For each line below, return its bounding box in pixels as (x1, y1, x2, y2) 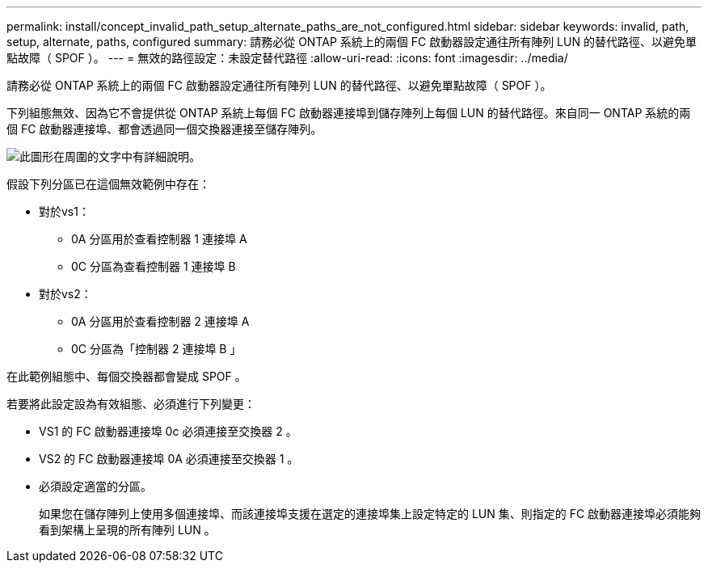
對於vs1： (39, 204, 90, 218)
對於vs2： (39, 287, 92, 301)
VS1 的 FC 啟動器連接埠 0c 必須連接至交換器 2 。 (39, 424, 297, 438)
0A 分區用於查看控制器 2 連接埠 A (71, 314, 250, 328)
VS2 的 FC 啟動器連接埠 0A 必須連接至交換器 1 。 (39, 452, 299, 466)
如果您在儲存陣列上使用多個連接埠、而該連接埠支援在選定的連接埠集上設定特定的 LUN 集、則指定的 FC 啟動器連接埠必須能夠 (39, 507, 702, 521)
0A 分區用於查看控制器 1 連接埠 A (71, 232, 247, 246)
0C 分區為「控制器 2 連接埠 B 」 (71, 342, 242, 356)
